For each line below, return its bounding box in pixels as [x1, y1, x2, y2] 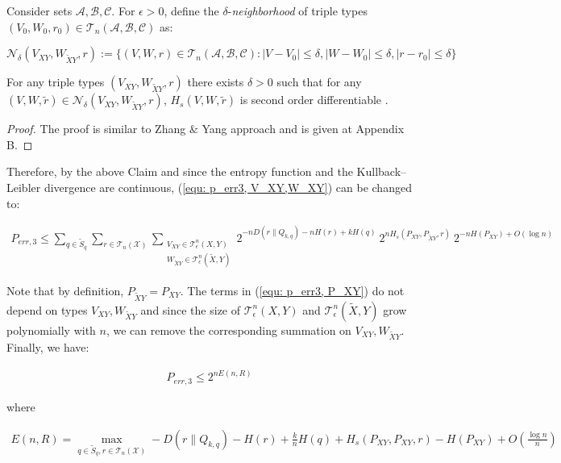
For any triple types [6, 73, 105, 90]
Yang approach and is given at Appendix [202, 120, 405, 137]
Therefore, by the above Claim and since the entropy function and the [6, 163, 353, 180]
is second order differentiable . [239, 91, 389, 108]
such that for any [276, 73, 362, 90]
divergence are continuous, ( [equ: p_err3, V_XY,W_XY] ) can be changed [44, 178, 412, 195]
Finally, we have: [6, 339, 89, 356]
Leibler [6, 178, 41, 195]
